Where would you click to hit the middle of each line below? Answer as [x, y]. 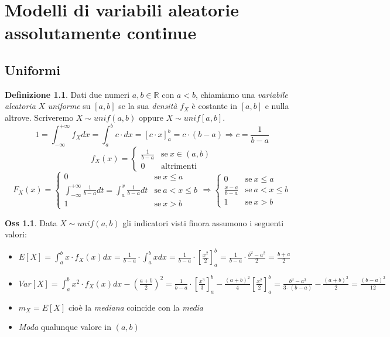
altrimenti [179, 167]
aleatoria [20, 106]
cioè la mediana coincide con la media [136, 307]
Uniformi [32, 69]
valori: [16, 234]
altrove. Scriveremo [39, 117]
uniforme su [69, 106]
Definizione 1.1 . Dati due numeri [67, 94]
